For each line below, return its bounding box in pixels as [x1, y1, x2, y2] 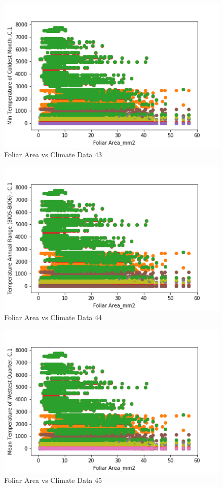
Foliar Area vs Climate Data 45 [4, 474, 102, 485]
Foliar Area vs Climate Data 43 [4, 149, 102, 160]
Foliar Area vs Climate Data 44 [4, 312, 102, 323]
